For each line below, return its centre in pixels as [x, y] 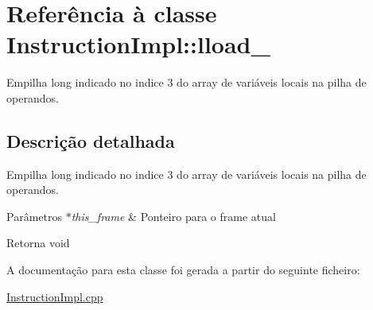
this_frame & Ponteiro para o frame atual [173, 216]
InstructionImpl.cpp [55, 296]
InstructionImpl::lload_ [138, 44]
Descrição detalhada [91, 140]
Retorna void [38, 243]
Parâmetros [34, 216]
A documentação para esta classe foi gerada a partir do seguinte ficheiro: [183, 270]
